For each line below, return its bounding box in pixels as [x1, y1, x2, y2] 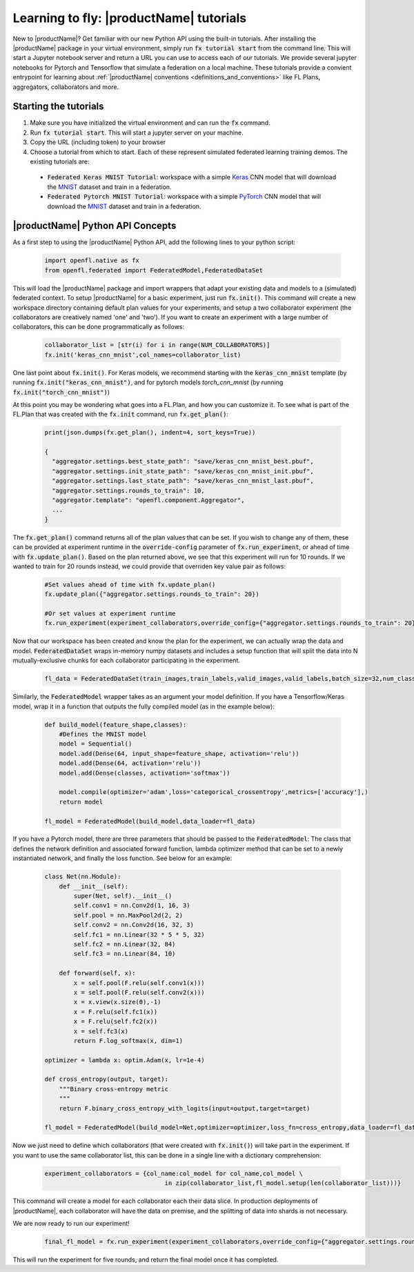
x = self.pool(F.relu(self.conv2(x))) [73, 988, 205, 996]
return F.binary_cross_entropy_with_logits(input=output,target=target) [59, 1104, 310, 1112]
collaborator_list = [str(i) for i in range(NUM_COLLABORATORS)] [44, 341, 270, 349]
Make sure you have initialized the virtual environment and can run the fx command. [30, 119, 270, 127]
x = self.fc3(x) [73, 1027, 129, 1035]
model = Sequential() [59, 740, 132, 748]
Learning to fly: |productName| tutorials [12, 10, 247, 26]
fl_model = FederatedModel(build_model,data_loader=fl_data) [44, 817, 256, 825]
